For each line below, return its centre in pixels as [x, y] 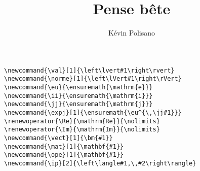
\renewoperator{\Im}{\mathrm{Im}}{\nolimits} [82, 130]
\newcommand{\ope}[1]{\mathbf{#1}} [64, 155]
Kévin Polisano [132, 33]
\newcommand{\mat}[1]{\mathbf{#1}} [64, 146]
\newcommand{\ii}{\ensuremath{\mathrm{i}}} [78, 96]
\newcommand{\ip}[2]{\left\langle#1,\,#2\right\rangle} [100, 163]
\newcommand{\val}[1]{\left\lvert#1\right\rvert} [89, 70]
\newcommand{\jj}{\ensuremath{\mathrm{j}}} [78, 104]
